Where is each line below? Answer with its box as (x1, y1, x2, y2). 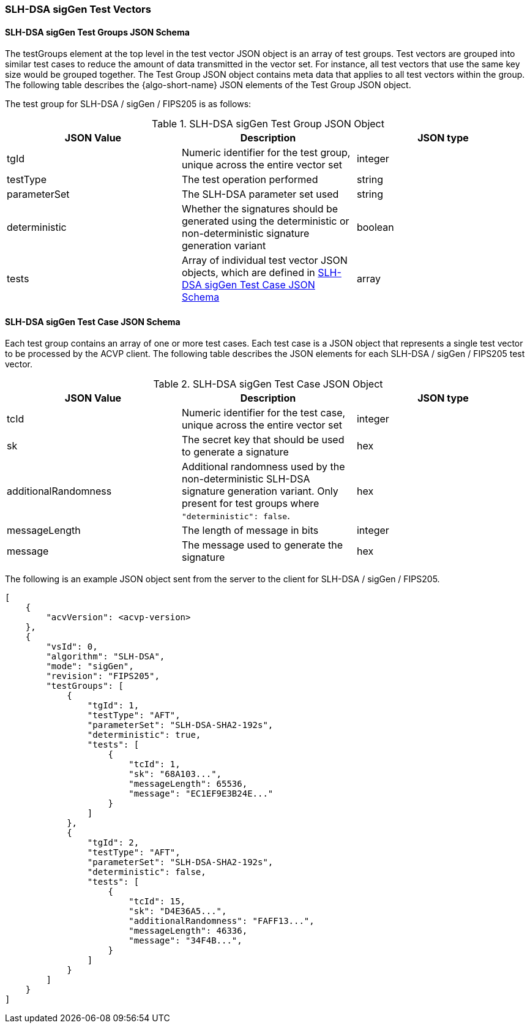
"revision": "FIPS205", (46, 671, 160, 681)
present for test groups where (181, 497, 319, 510)
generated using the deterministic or (181, 215, 349, 228)
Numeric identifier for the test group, (181, 146, 351, 159)
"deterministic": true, (87, 730, 201, 740)
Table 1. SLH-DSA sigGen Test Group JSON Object (152, 118, 384, 130)
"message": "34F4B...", (129, 936, 242, 946)
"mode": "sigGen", (46, 661, 134, 672)
